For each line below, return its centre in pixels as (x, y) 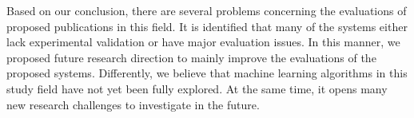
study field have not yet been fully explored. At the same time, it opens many (197, 88)
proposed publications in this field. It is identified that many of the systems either (207, 26)
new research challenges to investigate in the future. (133, 104)
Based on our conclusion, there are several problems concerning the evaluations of (207, 10)
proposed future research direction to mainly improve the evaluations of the (191, 57)
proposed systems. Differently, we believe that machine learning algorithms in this (207, 73)
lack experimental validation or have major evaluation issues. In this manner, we (203, 42)
